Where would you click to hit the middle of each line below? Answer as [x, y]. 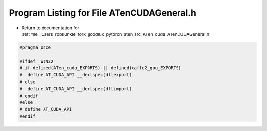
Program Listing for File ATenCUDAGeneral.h [103, 13]
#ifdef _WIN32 [37, 61]
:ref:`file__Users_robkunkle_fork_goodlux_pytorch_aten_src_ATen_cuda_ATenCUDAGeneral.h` [116, 34]
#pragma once [35, 47]
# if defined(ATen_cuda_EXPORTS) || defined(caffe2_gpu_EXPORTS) [100, 68]
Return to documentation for [50, 28]
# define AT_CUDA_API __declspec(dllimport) [76, 89]
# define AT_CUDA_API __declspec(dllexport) [76, 75]
